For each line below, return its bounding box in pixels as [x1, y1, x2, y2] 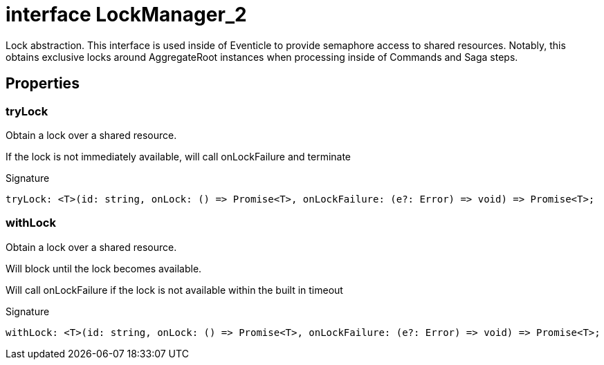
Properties [6, 75, 80, 93]
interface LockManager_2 [6, 3, 247, 26]
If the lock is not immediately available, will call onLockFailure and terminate [6, 150, 351, 162]
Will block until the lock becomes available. [6, 262, 202, 274]
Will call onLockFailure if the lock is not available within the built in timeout [6, 283, 343, 296]
